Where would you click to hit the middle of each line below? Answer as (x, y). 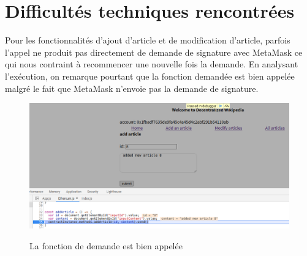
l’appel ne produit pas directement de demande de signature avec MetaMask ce (154, 52)
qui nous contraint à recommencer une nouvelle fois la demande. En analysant (152, 64)
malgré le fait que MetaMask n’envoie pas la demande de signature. (132, 88)
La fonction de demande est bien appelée (106, 246)
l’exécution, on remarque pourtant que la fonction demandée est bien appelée (150, 76)
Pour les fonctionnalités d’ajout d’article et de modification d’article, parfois (148, 40)
